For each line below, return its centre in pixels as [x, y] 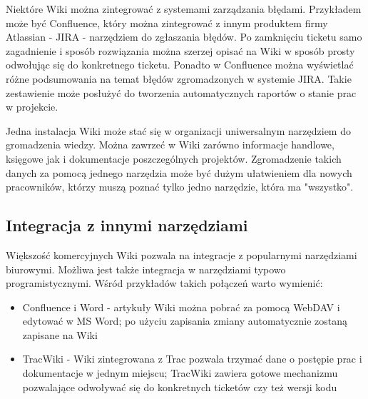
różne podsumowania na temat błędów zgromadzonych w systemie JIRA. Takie [179, 78]
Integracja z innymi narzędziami [127, 225]
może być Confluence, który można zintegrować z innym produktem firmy [167, 22]
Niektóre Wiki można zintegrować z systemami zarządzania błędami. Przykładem [184, 9]
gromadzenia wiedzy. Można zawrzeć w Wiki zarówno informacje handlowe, [170, 145]
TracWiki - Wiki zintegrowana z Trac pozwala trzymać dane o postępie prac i [192, 359]
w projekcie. [32, 107]
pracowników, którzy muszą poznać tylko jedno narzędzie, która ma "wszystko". [180, 187]
